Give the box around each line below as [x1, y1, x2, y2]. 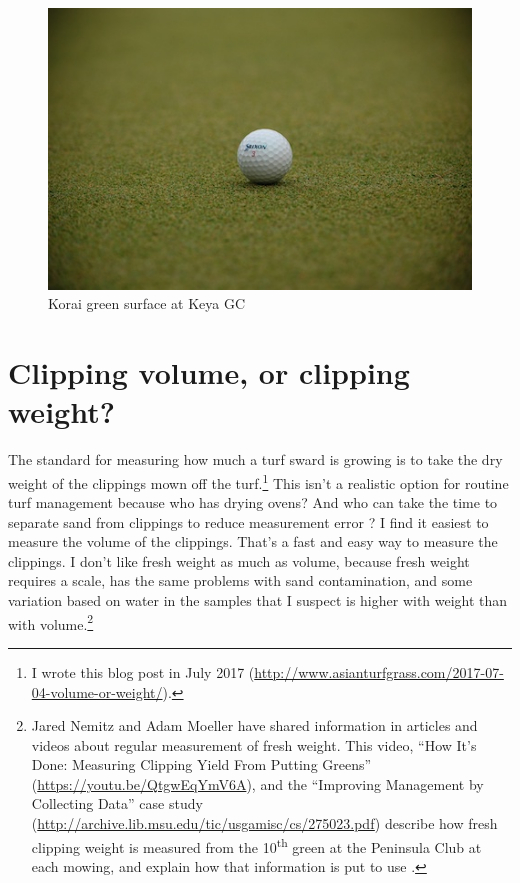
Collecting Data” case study [31, 793, 203, 814]
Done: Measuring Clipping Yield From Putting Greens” [31, 754, 372, 775]
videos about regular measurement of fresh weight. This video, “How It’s [31, 734, 477, 755]
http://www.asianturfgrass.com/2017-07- [254, 661, 504, 682]
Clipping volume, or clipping [8, 352, 410, 393]
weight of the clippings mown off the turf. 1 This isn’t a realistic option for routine [8, 469, 509, 493]
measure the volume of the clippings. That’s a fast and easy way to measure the [8, 531, 498, 552]
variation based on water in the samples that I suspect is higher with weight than [8, 590, 508, 611]
